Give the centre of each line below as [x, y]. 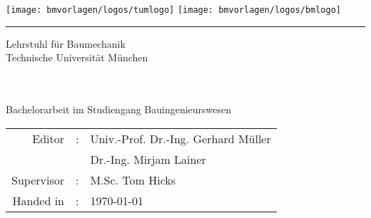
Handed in [38, 200]
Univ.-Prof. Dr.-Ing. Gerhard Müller [181, 138]
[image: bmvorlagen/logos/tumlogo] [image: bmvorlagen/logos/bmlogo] [174, 10]
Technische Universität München [77, 57]
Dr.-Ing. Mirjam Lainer [148, 159]
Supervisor [38, 180]
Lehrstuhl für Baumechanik [66, 43]
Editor [48, 138]
